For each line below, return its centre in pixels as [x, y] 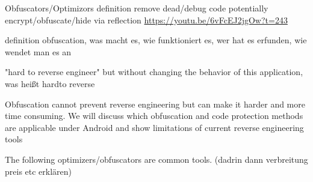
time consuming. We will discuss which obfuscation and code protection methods [154, 116]
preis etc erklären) [39, 171]
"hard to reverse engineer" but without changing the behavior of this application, [154, 72]
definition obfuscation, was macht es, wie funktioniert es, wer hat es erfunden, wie [156, 40]
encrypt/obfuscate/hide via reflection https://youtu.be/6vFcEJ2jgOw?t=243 [146, 20]
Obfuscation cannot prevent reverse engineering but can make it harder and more [155, 104]
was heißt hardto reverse [50, 83]
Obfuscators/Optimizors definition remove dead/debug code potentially [137, 8]
